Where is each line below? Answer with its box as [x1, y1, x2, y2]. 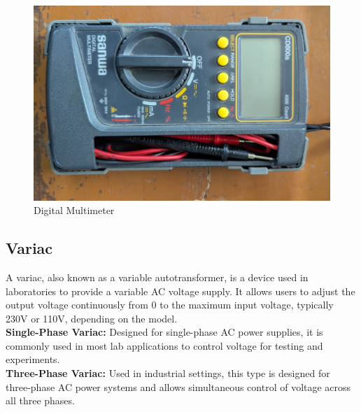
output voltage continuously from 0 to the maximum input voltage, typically [6, 297, 334, 312]
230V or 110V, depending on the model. [6, 311, 178, 325]
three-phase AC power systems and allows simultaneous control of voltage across [6, 379, 351, 394]
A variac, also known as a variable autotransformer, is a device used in [6, 269, 309, 284]
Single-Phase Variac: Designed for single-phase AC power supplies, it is [6, 325, 323, 339]
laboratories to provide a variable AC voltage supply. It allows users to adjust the [6, 283, 355, 298]
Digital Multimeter [34, 203, 115, 218]
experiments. [6, 352, 60, 367]
